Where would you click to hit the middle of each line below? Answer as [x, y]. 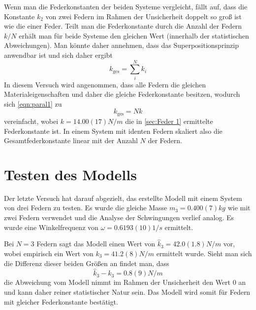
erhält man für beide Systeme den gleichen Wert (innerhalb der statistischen [134, 35]
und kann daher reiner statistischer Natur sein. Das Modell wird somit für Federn [127, 292]
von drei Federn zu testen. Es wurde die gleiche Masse [86, 208]
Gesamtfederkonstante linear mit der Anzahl [71, 140]
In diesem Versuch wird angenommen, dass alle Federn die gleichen [105, 84]
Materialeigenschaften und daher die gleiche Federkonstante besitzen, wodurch [122, 94]
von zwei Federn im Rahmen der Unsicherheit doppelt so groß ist [144, 16]
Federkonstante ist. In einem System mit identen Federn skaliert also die [113, 131]
